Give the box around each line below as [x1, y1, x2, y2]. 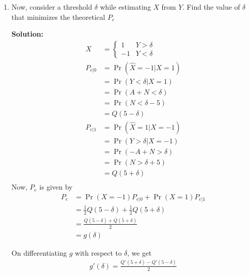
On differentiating [11, 247, 67, 258]
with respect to [75, 247, 122, 258]
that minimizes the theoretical [11, 11, 105, 22]
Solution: [11, 28, 44, 39]
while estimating [100, 2, 151, 12]
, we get [127, 247, 152, 258]
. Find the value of [182, 2, 240, 12]
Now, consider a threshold [11, 2, 92, 12]
